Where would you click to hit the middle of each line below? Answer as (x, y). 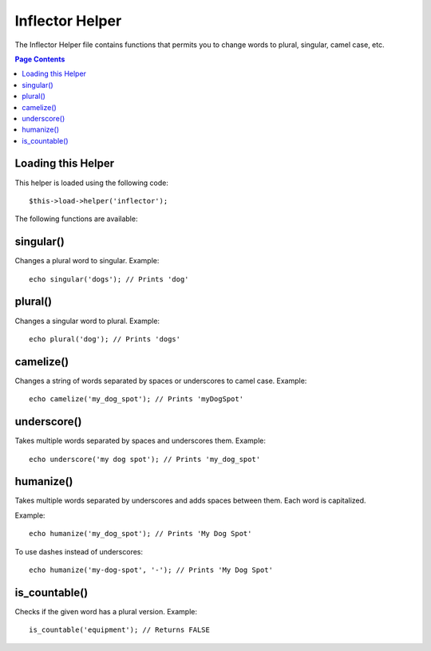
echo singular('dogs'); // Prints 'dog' (109, 279)
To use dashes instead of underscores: (79, 551)
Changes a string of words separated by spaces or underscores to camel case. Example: (161, 381)
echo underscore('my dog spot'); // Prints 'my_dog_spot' (145, 459)
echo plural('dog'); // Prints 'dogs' (105, 339)
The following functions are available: (76, 219)
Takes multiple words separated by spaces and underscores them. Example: (140, 441)
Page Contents (40, 59)
